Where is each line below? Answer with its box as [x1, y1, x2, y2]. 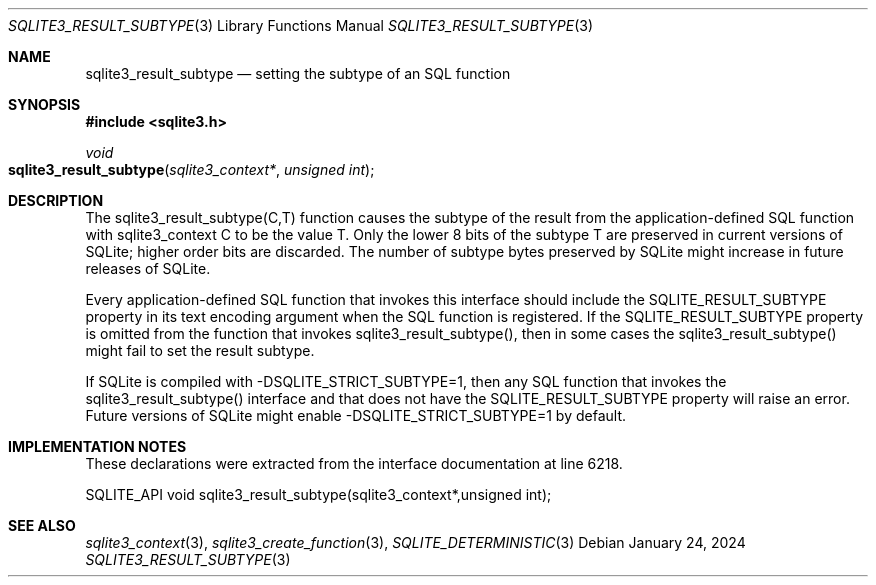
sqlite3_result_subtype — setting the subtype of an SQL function [85, 65, 511, 82]
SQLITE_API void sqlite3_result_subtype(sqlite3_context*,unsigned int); [85, 486, 552, 503]
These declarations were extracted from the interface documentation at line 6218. [85, 455, 623, 472]
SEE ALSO [8, 517, 76, 534]
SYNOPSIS [8, 96, 81, 113]
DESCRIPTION [8, 192, 104, 209]
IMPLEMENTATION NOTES [8, 438, 187, 455]
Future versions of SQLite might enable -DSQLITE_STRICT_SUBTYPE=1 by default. [85, 407, 627, 424]
